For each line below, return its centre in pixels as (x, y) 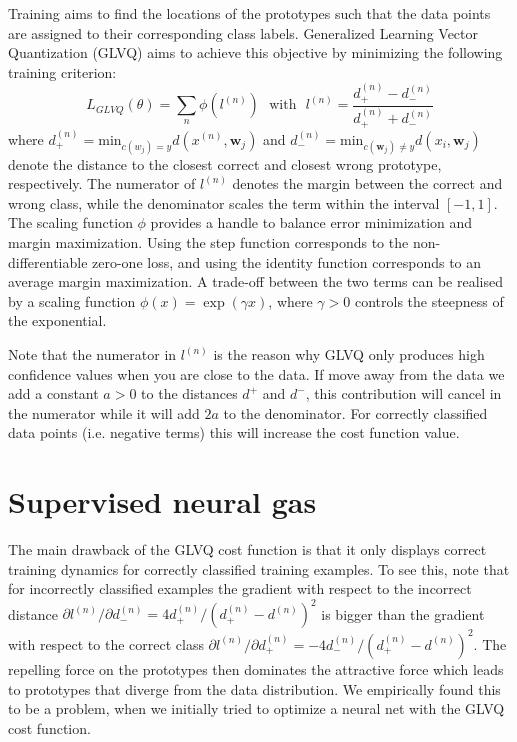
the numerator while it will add (104, 412)
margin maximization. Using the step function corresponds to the (208, 242)
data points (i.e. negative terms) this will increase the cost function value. (234, 432)
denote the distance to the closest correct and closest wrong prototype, (225, 163)
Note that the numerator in (92, 354)
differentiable (48, 261)
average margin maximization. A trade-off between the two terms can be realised (255, 281)
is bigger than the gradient (403, 613)
